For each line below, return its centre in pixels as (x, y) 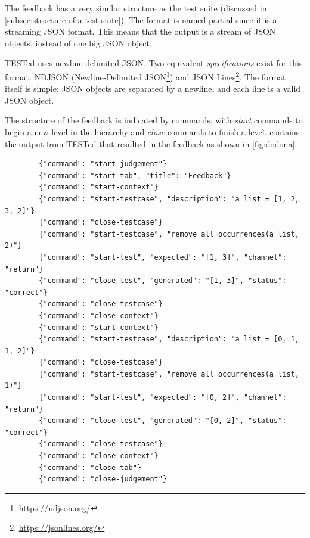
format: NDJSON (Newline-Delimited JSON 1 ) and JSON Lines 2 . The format (145, 76)
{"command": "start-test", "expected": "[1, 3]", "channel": (163, 257)
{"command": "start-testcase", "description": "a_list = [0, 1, (169, 339)
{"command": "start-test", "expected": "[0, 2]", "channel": (163, 398)
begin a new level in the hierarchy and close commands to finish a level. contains (152, 132)
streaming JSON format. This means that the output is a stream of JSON (140, 31)
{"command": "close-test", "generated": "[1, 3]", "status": (163, 281)
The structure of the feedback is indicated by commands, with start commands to (154, 120)
